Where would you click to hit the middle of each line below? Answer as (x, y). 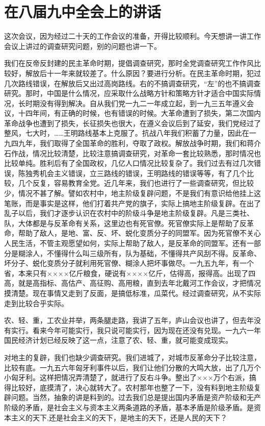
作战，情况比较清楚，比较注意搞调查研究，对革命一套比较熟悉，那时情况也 (136, 153)
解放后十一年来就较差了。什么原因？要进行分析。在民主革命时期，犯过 (143, 73)
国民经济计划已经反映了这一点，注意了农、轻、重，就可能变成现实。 (118, 340)
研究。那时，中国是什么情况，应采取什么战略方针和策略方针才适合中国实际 (129, 93)
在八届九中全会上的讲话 (83, 11)
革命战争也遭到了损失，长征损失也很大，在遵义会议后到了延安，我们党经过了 (132, 123)
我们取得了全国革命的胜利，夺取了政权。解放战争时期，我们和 (143, 143)
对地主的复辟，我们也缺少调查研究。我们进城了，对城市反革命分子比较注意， (132, 357)
